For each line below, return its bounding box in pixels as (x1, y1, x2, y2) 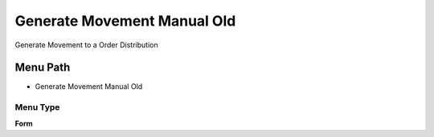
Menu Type (14, 102, 60, 113)
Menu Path (14, 61, 71, 75)
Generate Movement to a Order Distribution (14, 40, 158, 50)
